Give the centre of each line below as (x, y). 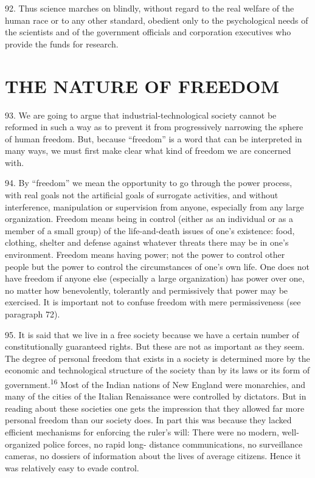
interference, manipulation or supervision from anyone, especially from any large (154, 206)
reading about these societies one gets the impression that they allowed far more (155, 408)
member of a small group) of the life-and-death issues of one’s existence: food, (150, 230)
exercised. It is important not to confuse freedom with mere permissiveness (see (153, 302)
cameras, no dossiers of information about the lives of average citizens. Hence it (153, 456)
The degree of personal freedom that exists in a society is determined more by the (157, 358)
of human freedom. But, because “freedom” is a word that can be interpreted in (154, 138)
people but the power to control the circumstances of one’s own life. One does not (157, 266)
